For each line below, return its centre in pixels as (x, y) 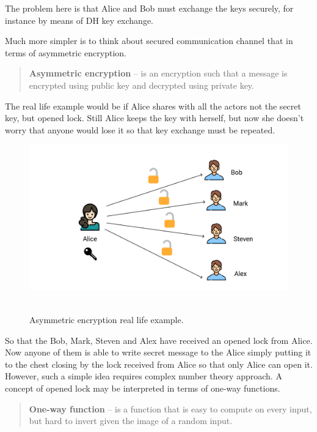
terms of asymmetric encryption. (66, 52)
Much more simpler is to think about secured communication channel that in (149, 41)
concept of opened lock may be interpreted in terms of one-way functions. (143, 388)
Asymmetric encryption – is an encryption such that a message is (158, 73)
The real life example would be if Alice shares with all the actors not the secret (153, 106)
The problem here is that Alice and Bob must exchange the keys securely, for (149, 8)
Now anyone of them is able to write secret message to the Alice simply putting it (158, 352)
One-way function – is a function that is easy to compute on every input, (170, 408)
